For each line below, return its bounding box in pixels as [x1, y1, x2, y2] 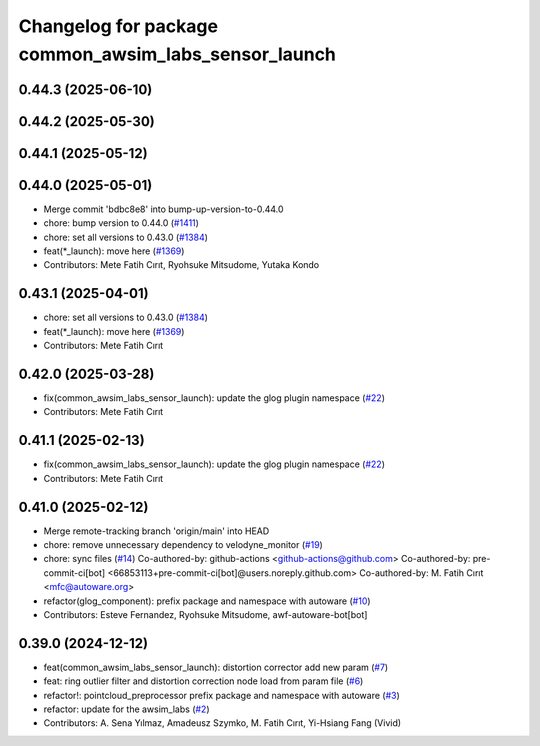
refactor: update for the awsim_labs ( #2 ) [43, 703, 210, 715]
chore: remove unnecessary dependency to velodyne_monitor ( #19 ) [43, 539, 324, 551]
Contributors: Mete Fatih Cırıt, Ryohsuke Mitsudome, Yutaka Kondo [43, 259, 320, 271]
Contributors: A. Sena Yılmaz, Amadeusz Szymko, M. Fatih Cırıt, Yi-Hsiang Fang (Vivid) [43, 717, 402, 729]
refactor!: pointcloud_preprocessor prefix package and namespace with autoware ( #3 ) [43, 689, 400, 701]
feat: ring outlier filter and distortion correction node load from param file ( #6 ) [43, 675, 364, 687]
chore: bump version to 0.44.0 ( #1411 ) [43, 217, 200, 229]
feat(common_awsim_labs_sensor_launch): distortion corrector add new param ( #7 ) [43, 661, 389, 673]
